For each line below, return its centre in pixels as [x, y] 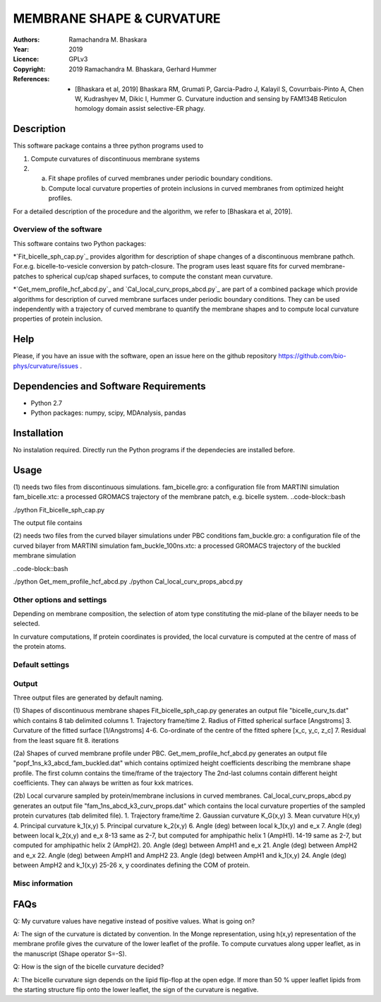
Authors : [26, 40]
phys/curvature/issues [46, 366]
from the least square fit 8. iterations [66, 740]
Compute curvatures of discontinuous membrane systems [115, 158]
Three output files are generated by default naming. [88, 697]
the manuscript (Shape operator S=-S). [70, 953]
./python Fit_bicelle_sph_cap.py [59, 509]
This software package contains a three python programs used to [108, 146]
